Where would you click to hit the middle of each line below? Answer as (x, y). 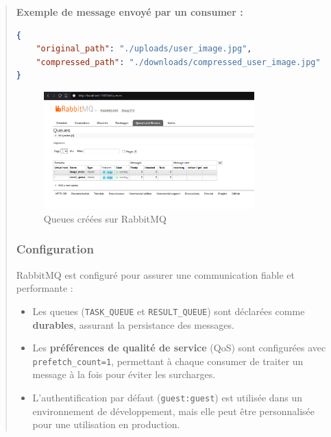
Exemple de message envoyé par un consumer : (130, 12)
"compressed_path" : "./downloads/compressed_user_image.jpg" (178, 62)
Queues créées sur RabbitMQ (105, 218)
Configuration (55, 249)
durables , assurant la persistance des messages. (133, 324)
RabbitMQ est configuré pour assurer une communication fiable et (156, 274)
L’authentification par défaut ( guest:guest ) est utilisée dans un (168, 398)
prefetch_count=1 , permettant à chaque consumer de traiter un (168, 361)
